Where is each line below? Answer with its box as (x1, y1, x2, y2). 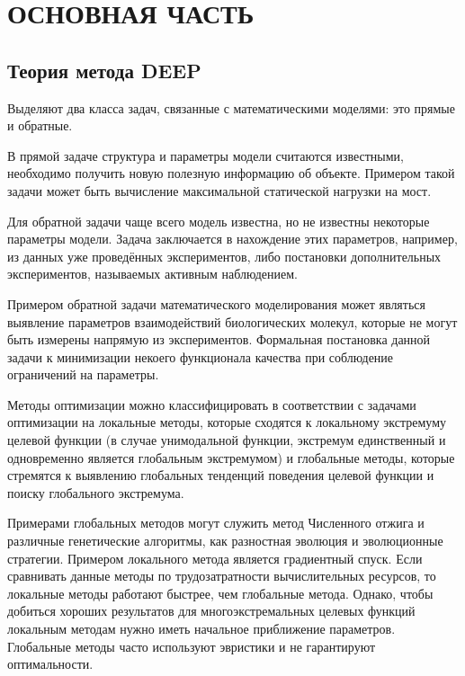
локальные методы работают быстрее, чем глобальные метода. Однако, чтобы (7, 583, 434, 602)
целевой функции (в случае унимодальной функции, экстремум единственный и (7, 431, 446, 449)
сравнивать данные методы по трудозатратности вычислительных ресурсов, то (7, 566, 436, 585)
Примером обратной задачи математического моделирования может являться (7, 294, 425, 313)
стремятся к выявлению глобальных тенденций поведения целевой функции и (7, 466, 434, 485)
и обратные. (7, 116, 73, 135)
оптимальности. (7, 654, 94, 673)
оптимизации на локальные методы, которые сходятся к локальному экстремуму (7, 413, 447, 431)
